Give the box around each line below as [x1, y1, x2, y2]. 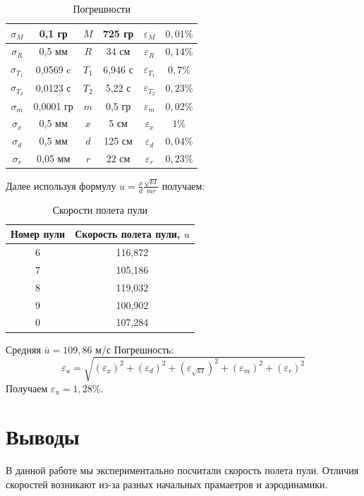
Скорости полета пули [52, 202, 147, 217]
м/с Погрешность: [95, 341, 174, 356]
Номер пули [11, 226, 66, 241]
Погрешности [73, 1, 131, 16]
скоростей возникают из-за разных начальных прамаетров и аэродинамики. [6, 477, 328, 492]
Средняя [6, 341, 41, 356]
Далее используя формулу [6, 178, 116, 193]
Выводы [6, 422, 80, 451]
